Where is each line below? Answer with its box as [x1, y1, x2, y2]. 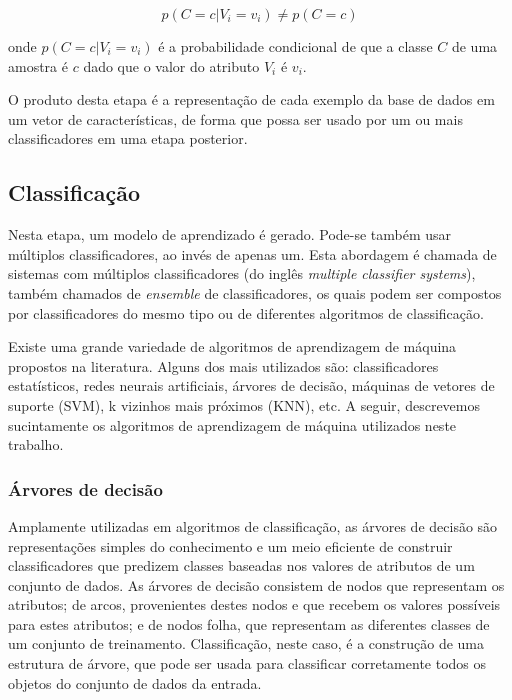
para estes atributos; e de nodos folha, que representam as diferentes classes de [8, 613, 490, 634]
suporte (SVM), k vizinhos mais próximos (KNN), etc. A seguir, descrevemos [8, 394, 480, 415]
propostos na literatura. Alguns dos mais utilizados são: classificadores [8, 355, 439, 376]
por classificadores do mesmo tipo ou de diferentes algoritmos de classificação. [8, 302, 484, 323]
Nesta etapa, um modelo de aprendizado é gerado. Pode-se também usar [8, 224, 452, 245]
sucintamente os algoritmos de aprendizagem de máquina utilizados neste [8, 414, 457, 435]
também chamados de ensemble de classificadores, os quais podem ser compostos [8, 282, 502, 303]
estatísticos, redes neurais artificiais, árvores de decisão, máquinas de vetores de [8, 375, 495, 396]
